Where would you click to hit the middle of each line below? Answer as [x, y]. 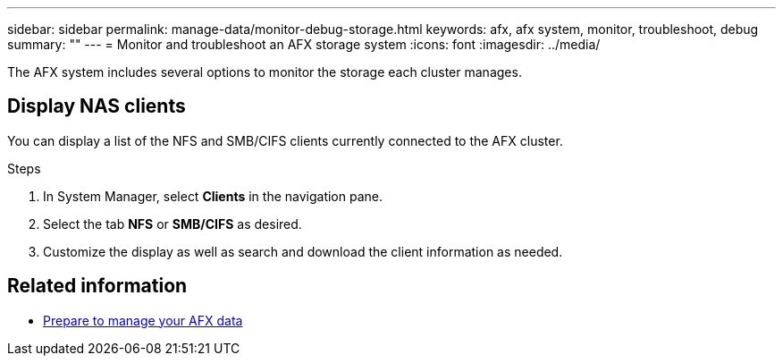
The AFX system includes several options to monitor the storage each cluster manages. [265, 72]
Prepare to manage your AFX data [143, 320]
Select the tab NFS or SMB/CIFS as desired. [173, 224]
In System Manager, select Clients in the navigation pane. [213, 196]
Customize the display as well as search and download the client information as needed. [303, 251]
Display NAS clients [97, 106]
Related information [97, 286]
